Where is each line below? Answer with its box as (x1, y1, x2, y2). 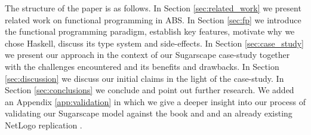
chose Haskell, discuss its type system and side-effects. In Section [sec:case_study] (5, 36, 304, 49)
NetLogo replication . (5, 118, 82, 131)
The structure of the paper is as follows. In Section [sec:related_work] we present (5, 2, 301, 14)
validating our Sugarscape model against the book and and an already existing (5, 107, 292, 119)
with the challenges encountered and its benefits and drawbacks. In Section (5, 60, 279, 72)
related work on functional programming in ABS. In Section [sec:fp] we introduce (5, 13, 301, 26)
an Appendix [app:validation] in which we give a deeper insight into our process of (5, 95, 306, 108)
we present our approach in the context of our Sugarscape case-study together (5, 48, 290, 61)
